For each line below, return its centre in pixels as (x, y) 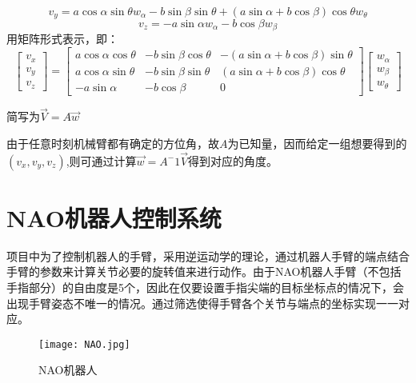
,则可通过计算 (101, 160)
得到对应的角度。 (232, 160)
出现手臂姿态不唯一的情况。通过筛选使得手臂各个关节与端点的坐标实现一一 (202, 303)
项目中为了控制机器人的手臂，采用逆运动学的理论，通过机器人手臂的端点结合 (208, 255)
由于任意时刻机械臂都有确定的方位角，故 (113, 143)
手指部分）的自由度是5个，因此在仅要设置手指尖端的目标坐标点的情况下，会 (205, 287)
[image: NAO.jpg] (84, 344)
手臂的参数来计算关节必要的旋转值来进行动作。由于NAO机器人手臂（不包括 (204, 271)
